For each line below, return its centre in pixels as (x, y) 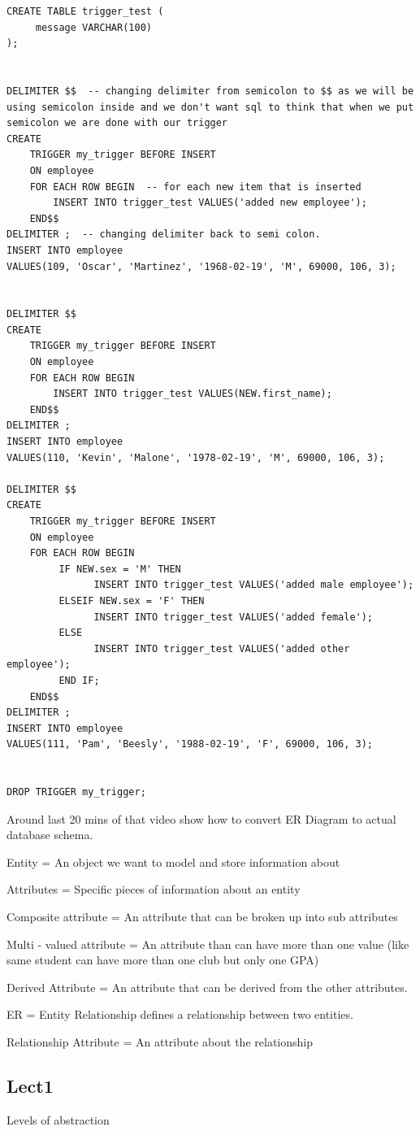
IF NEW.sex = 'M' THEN (120, 569)
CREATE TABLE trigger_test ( (85, 11)
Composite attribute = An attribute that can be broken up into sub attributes (202, 917)
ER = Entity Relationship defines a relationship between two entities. (180, 1014)
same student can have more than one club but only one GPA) (163, 960)
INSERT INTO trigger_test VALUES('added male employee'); (254, 585)
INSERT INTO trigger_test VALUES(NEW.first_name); (193, 394)
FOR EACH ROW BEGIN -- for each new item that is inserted (195, 187)
